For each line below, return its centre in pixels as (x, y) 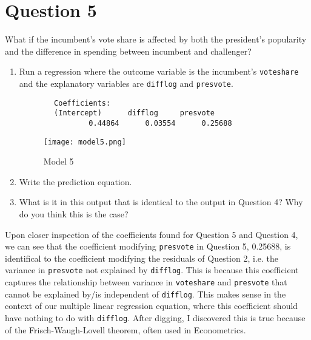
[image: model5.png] (85, 142)
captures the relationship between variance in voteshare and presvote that (146, 282)
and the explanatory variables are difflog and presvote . (126, 83)
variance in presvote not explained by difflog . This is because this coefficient (152, 270)
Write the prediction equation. (75, 181)
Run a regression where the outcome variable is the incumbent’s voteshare (159, 71)
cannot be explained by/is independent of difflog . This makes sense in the (145, 294)
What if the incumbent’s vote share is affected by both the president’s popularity (156, 39)
